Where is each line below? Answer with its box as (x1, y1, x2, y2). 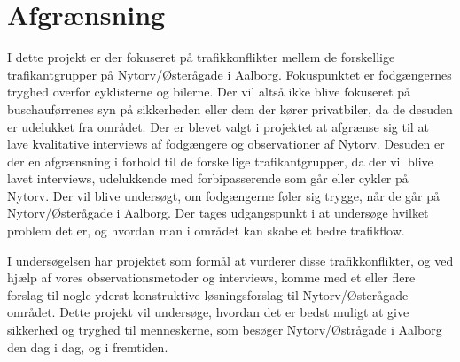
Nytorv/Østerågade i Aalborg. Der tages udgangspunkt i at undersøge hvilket (7, 204, 429, 222)
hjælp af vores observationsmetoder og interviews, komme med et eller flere (7, 268, 416, 287)
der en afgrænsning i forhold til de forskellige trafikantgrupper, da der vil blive (7, 151, 433, 170)
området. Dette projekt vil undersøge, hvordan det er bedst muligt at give (7, 303, 409, 321)
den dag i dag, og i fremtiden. (7, 337, 168, 356)
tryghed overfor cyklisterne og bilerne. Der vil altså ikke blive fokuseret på (7, 82, 410, 101)
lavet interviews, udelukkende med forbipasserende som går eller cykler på (7, 169, 409, 188)
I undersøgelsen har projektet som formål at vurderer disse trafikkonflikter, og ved (7, 250, 454, 269)
